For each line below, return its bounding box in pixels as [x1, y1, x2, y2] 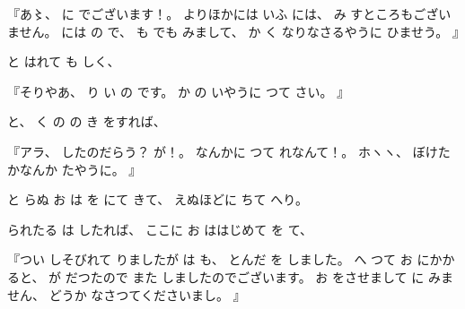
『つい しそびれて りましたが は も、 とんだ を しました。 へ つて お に [7, 250, 430, 269]
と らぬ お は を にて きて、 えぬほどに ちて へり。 [7, 190, 308, 209]
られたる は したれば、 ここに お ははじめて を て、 [7, 219, 312, 238]
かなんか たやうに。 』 [7, 159, 142, 178]
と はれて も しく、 [7, 52, 120, 71]
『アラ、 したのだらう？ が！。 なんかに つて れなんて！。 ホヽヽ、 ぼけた [7, 142, 451, 160]
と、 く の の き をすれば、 [7, 112, 166, 131]
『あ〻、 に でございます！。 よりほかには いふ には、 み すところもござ [7, 4, 439, 22]
